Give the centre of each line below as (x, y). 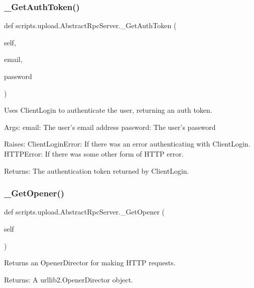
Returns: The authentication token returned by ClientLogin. (97, 170)
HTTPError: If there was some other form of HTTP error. (94, 153)
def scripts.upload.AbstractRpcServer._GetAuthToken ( (90, 25)
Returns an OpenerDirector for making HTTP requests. (90, 263)
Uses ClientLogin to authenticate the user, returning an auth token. (108, 110)
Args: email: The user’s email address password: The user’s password (110, 127)
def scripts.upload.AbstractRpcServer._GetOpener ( (85, 212)
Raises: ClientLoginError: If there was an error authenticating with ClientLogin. (127, 144)
